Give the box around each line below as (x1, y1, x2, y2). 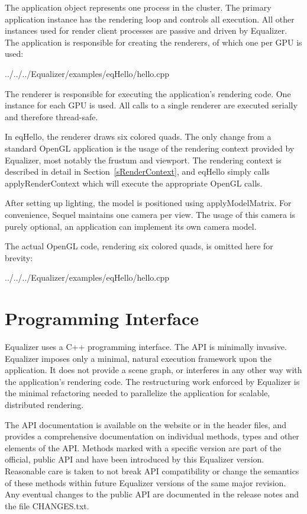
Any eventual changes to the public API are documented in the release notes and (5, 488, 299, 500)
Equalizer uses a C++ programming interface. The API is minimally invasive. (5, 340, 287, 352)
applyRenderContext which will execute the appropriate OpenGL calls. (5, 176, 263, 189)
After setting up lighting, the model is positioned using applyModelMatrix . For (5, 197, 292, 209)
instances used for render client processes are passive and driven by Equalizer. (5, 24, 287, 37)
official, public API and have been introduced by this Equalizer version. (5, 453, 264, 465)
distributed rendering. (5, 398, 84, 410)
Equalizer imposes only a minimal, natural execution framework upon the (5, 352, 272, 364)
